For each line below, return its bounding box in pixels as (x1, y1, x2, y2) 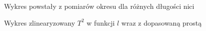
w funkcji (86, 17, 115, 28)
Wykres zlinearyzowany (4, 17, 75, 28)
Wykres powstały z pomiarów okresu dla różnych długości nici (4, 1, 194, 11)
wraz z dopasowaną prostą (121, 17, 202, 28)
